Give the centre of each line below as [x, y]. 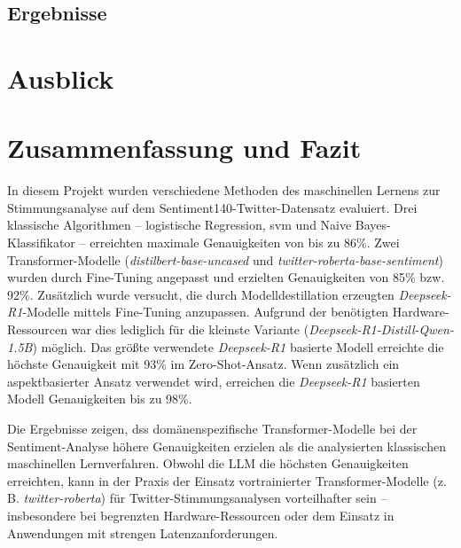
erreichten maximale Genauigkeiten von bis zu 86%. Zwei [245, 243]
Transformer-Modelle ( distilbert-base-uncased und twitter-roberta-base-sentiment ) [225, 259]
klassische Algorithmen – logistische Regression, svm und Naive [180, 225]
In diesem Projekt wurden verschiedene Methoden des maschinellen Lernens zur [224, 190]
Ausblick [61, 78]
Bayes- [373, 225]
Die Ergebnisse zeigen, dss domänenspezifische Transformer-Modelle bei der [212, 428]
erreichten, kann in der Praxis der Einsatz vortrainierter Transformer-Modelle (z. [227, 480]
